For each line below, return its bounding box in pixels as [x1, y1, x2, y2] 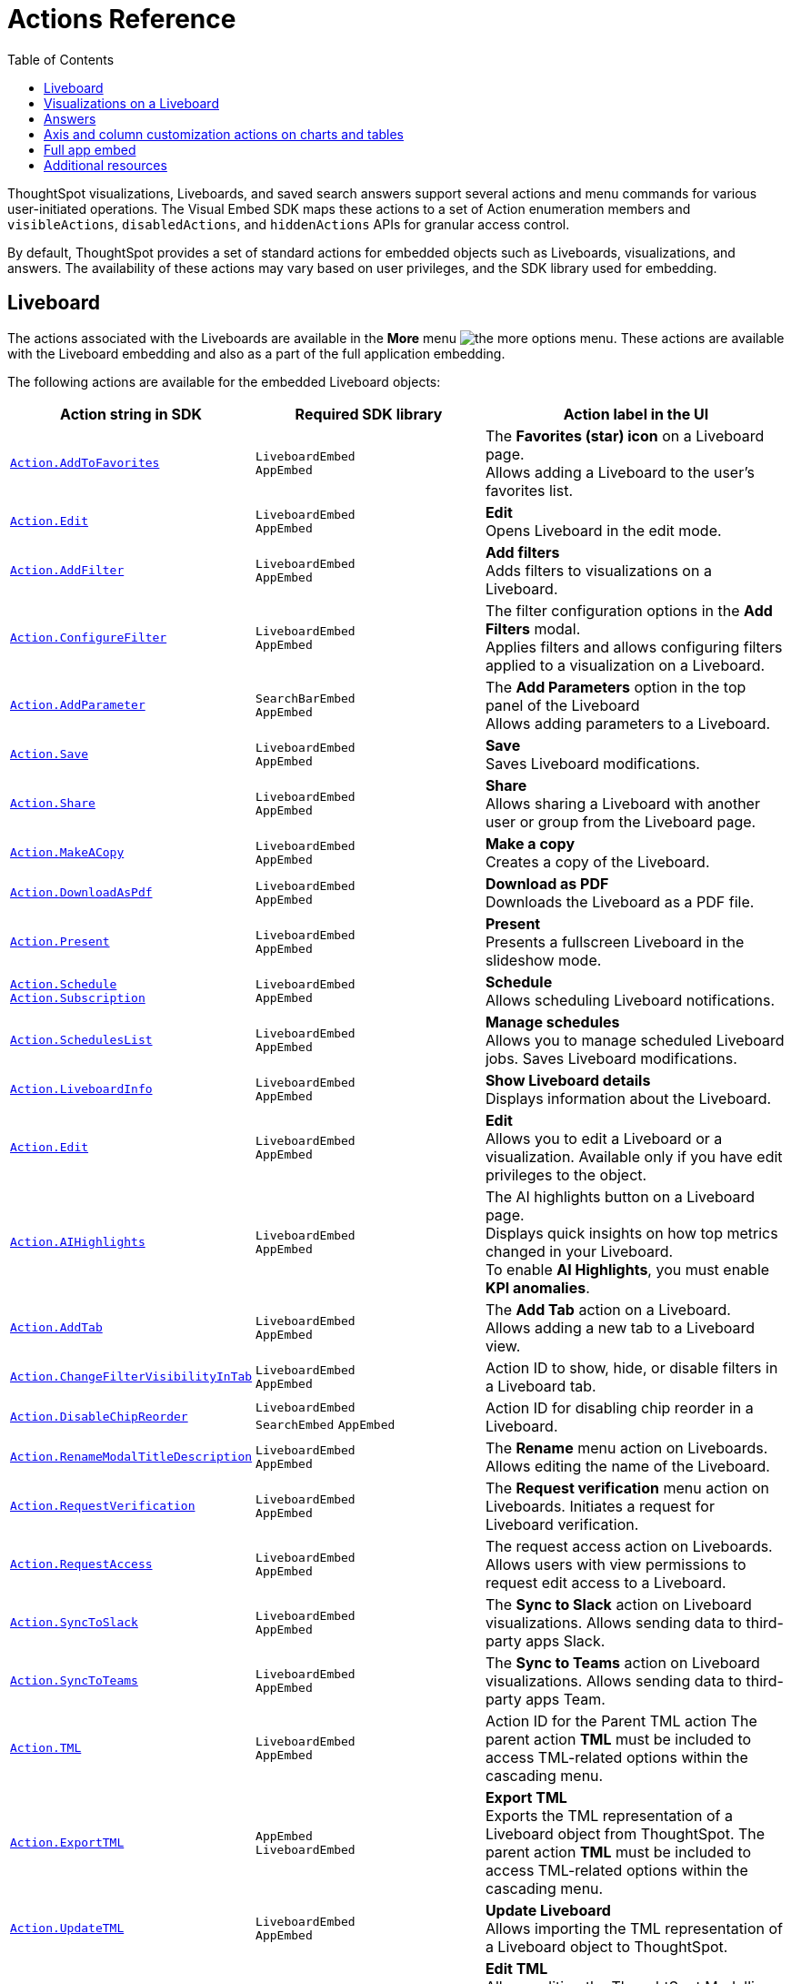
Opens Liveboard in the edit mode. [485, 521, 722, 540]
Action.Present [10, 935, 110, 949]
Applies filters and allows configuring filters [485, 637, 783, 656]
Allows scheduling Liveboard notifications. [485, 990, 776, 1009]
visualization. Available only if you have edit [485, 1147, 783, 1166]
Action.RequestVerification [10, 1499, 195, 1513]
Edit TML [485, 1959, 548, 1978]
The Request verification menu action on [485, 1478, 770, 1497]
